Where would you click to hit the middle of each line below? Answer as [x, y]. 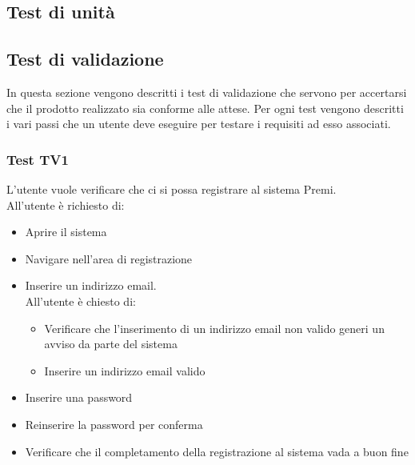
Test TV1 [38, 159]
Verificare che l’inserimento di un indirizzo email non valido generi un [214, 328]
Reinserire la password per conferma [114, 424]
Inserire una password [79, 397]
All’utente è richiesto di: [66, 204]
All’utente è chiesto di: [80, 301]
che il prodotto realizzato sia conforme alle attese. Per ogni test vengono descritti [205, 108]
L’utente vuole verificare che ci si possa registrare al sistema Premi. [172, 188]
